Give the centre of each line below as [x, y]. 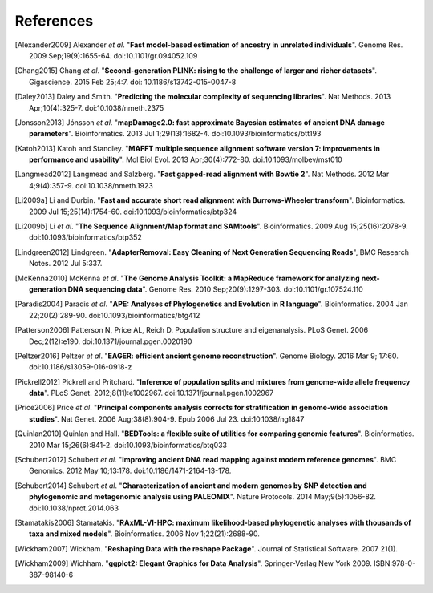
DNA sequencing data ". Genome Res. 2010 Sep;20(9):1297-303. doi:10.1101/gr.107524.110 [216, 289]
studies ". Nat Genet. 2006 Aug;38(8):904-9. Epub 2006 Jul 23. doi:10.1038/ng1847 [167, 419]
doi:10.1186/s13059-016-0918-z [81, 367]
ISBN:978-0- [395, 563]
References [54, 21]
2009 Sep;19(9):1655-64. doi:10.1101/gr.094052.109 [113, 55]
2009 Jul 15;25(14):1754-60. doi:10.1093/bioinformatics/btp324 [133, 212]
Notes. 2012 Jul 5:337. [66, 264]
